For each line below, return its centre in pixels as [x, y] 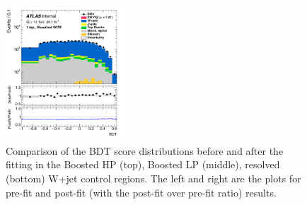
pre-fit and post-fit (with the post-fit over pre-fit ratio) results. [141, 192]
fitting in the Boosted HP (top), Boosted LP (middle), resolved [143, 164]
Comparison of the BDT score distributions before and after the [145, 150]
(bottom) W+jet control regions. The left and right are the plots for [153, 178]
